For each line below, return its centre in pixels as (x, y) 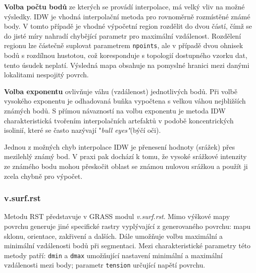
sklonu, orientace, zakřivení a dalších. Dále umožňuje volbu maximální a (113, 236)
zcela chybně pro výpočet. (43, 176)
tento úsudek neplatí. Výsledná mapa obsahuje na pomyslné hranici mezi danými (127, 65)
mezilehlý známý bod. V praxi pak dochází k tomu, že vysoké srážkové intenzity (126, 156)
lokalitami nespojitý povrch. (47, 75)
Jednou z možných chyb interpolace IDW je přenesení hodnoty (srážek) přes (120, 146)
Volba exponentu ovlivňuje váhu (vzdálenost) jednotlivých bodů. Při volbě (121, 91)
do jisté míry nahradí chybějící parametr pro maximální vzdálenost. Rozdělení (123, 35)
